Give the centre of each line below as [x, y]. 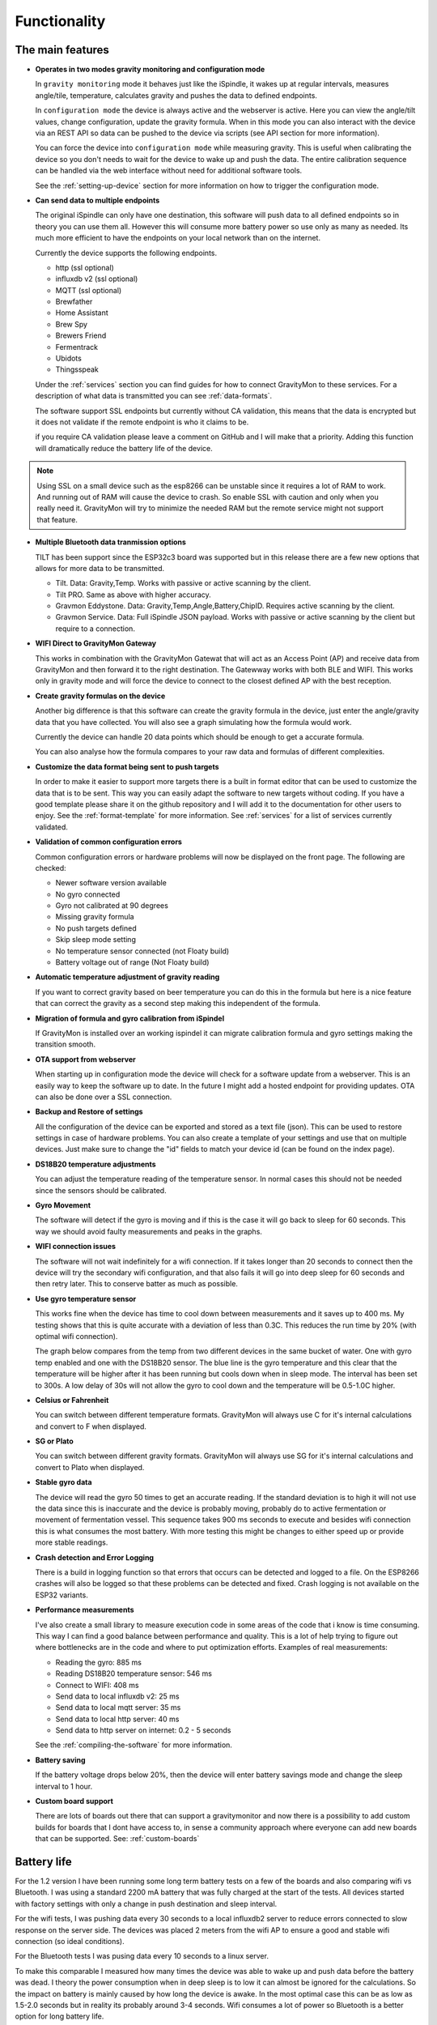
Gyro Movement [63, 1205]
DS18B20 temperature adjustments [96, 1164]
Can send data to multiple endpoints [98, 200]
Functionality [60, 21]
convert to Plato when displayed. [90, 1467]
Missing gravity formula [95, 917]
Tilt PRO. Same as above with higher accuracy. [134, 595]
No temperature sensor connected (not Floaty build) [142, 951]
